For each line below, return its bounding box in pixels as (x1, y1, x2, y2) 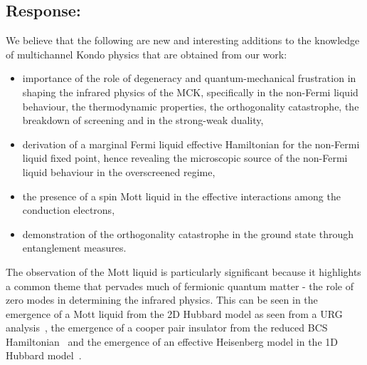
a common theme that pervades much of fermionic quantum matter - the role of (6, 278, 354, 293)
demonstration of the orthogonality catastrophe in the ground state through (22, 226, 354, 241)
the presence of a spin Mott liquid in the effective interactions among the (22, 188, 341, 203)
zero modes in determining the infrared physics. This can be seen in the (6, 292, 318, 307)
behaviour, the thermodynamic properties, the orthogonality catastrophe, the (22, 98, 359, 113)
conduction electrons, (22, 202, 115, 217)
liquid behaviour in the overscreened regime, (22, 164, 216, 179)
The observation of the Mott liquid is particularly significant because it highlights (6, 264, 361, 279)
